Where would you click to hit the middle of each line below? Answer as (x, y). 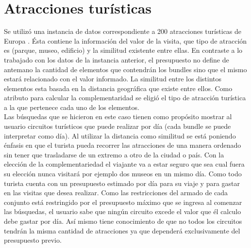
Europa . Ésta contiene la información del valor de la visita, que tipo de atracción (125, 40)
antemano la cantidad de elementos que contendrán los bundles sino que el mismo (125, 69)
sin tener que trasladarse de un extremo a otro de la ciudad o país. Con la (114, 154)
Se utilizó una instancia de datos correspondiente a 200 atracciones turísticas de (123, 31)
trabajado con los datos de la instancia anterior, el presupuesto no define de (117, 59)
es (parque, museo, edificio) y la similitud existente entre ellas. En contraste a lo (123, 50)
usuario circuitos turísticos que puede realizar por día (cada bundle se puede (117, 126)
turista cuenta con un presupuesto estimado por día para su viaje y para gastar (122, 183)
